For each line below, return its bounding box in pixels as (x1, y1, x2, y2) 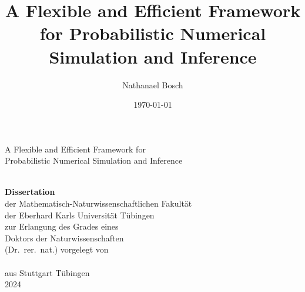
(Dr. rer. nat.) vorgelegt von (5, 243, 109, 255)
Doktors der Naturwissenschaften (5, 231, 124, 244)
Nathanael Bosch (122, 78, 183, 91)
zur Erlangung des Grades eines (5, 220, 119, 233)
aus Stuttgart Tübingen (5, 266, 90, 278)
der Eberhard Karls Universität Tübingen (5, 208, 155, 221)
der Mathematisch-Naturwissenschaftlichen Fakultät (5, 197, 192, 210)
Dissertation (5, 185, 55, 198)
